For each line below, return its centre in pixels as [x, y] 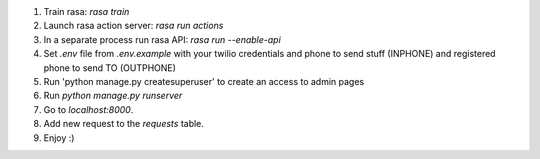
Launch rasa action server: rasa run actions [133, 26]
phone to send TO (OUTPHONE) [110, 67]
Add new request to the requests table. [124, 124]
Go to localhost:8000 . [88, 109]
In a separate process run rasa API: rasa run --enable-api [162, 39]
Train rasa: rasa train [86, 11]
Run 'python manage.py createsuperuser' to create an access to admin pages [204, 81]
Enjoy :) [59, 137]
